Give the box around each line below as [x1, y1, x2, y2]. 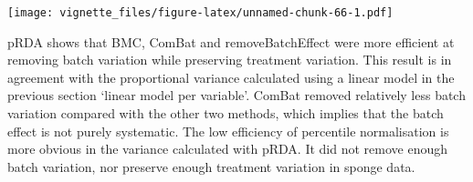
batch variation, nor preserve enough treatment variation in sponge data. [7, 157, 415, 176]
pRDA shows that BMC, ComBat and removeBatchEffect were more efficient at [7, 32, 455, 51]
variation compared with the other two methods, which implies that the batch [7, 104, 444, 123]
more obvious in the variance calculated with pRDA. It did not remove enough [7, 139, 448, 158]
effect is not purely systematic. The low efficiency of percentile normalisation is [7, 121, 449, 140]
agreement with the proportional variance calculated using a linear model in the [7, 67, 455, 86]
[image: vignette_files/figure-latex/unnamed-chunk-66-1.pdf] [7, 6, 394, 19]
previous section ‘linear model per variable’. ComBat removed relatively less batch [7, 86, 466, 105]
